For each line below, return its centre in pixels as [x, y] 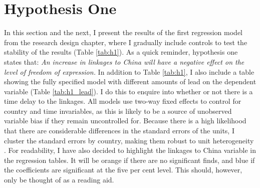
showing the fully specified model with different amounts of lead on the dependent [130, 81]
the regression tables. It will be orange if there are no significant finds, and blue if [129, 160]
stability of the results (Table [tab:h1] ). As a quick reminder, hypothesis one [121, 52]
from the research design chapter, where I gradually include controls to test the [126, 42]
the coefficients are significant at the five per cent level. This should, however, [123, 170]
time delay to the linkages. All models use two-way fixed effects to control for [123, 101]
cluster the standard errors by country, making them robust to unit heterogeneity [129, 140]
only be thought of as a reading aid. [59, 180]
